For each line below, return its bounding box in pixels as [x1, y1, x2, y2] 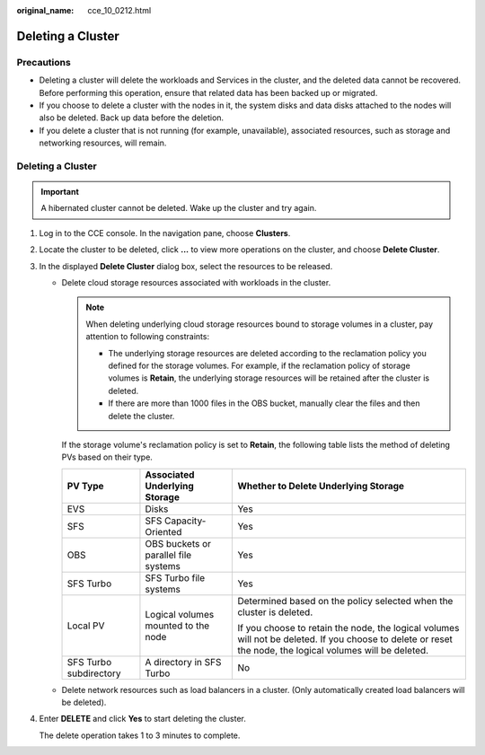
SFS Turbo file [145, 571, 206, 584]
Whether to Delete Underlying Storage [237, 479, 404, 492]
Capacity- [163, 514, 207, 527]
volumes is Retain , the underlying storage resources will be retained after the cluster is [108, 373, 430, 383]
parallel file [145, 549, 192, 561]
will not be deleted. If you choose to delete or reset [237, 633, 454, 645]
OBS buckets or [145, 537, 211, 549]
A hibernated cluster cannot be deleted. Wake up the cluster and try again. [40, 203, 317, 214]
